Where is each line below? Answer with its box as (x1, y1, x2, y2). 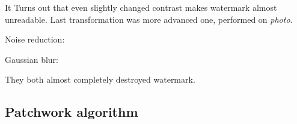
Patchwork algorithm (5, 102, 138, 121)
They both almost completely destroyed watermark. (5, 73, 195, 86)
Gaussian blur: (5, 53, 58, 65)
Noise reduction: (5, 33, 65, 46)
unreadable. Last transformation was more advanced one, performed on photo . (5, 13, 293, 25)
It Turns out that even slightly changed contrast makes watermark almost (5, 1, 277, 13)
